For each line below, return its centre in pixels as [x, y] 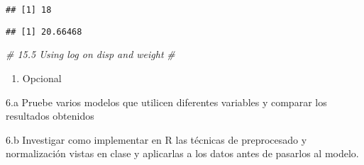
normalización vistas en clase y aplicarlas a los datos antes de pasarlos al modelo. [182, 153]
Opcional [42, 78]
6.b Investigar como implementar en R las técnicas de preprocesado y [156, 139]
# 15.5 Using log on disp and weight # [90, 54]
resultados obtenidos [50, 116]
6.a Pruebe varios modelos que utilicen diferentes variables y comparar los [166, 102]
